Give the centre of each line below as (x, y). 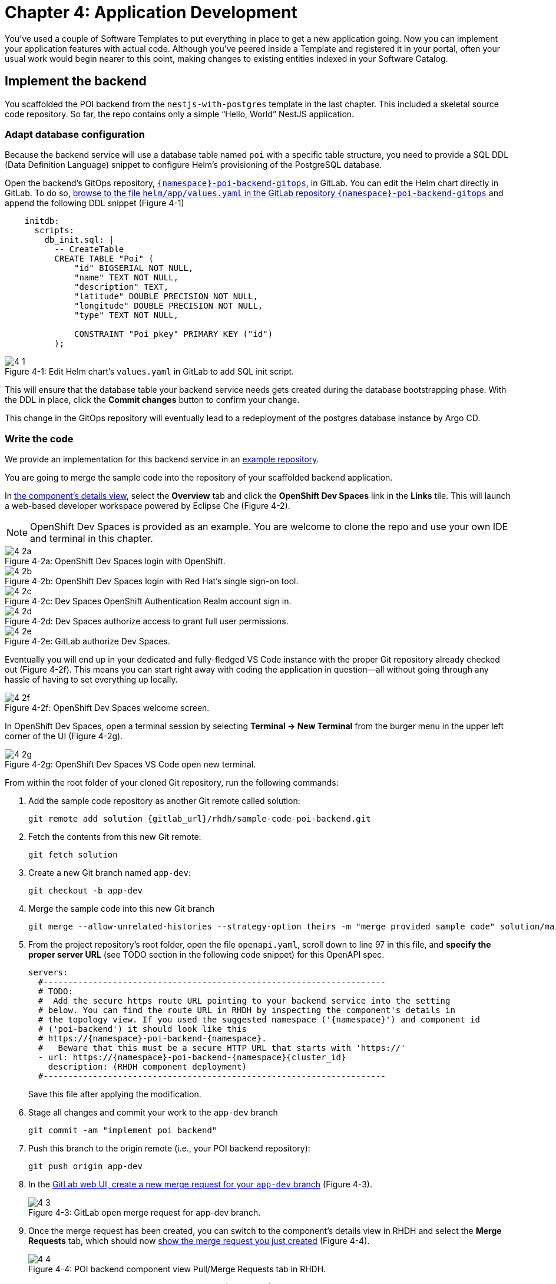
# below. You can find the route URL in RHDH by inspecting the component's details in (246, 1010)
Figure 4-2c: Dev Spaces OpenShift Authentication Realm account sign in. (148, 601)
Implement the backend (76, 81)
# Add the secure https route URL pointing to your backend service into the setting (244, 1001)
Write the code (39, 439)
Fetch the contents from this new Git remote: (115, 837)
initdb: (42, 221)
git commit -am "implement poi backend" (123, 1131)
